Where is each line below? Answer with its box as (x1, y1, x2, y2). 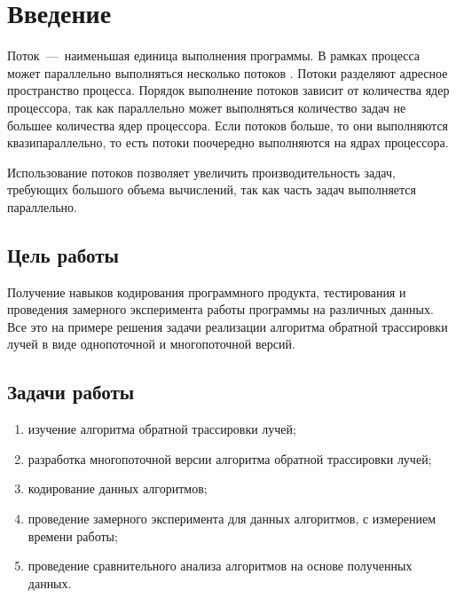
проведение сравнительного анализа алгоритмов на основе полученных (28, 556, 413, 575)
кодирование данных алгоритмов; (28, 479, 208, 498)
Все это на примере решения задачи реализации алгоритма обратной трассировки (7, 317, 448, 335)
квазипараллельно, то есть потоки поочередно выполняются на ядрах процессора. (7, 133, 449, 152)
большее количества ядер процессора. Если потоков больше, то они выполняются (7, 115, 449, 134)
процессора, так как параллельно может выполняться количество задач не (7, 98, 406, 116)
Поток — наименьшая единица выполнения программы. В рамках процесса (7, 46, 421, 65)
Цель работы (7, 240, 119, 268)
